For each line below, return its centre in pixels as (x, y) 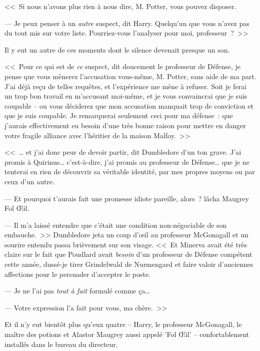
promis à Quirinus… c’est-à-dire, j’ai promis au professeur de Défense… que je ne (127, 161)
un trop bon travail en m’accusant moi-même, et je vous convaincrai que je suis (126, 96)
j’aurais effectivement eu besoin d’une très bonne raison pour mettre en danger (125, 125)
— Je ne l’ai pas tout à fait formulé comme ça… (77, 291)
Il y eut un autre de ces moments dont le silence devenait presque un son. (117, 49)
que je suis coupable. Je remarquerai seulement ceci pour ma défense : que (119, 115)
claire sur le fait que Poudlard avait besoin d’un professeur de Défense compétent (128, 254)
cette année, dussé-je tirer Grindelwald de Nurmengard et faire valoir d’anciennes (129, 264)
